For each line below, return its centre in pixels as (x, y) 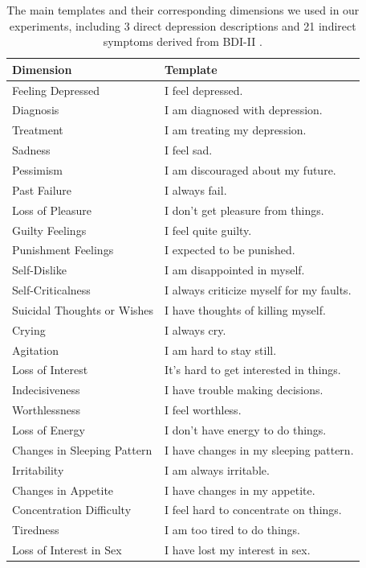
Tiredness (36, 530)
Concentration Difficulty (72, 510)
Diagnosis (36, 110)
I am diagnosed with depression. (244, 110)
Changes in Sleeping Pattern (82, 449)
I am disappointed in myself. (235, 270)
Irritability (38, 469)
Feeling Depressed (56, 90)
